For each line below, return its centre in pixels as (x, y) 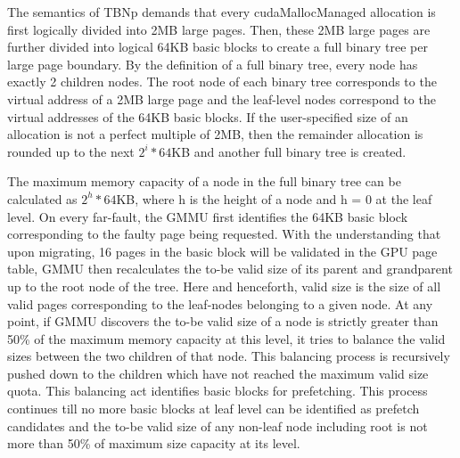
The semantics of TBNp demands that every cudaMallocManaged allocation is (222, 12)
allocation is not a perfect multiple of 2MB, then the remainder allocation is (215, 134)
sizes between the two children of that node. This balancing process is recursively (229, 356)
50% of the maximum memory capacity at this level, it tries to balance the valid (226, 338)
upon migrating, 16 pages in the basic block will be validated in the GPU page (222, 251)
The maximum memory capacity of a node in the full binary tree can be (204, 181)
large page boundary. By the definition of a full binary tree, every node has (213, 64)
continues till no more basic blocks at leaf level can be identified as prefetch (214, 409)
